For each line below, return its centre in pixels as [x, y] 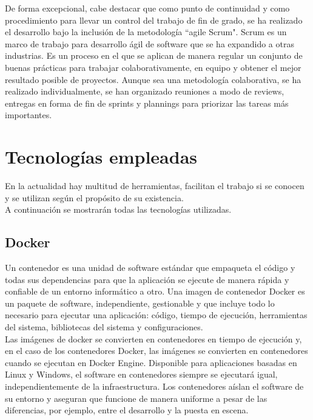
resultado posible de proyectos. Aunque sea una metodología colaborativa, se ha [153, 79]
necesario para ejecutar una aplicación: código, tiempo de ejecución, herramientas [156, 315]
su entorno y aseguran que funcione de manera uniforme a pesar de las [136, 398]
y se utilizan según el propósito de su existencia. [94, 197]
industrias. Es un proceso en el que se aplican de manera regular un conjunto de [154, 55]
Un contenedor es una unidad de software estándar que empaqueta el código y [150, 268]
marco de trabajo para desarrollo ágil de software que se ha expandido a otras [150, 43]
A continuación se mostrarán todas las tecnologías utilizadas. [118, 209]
